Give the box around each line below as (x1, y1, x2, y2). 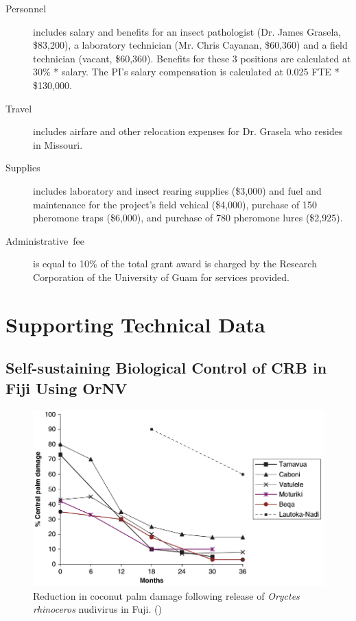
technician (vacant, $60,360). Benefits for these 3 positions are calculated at (33, 51, 351, 65)
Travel (5, 101, 32, 115)
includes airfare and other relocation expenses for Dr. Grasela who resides (33, 124, 343, 138)
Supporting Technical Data (5, 310, 265, 338)
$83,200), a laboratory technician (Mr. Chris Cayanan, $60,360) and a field (33, 38, 348, 52)
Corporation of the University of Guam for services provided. (33, 269, 289, 284)
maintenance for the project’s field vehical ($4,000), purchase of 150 (33, 197, 318, 211)
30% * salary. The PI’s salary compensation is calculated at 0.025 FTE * (33, 64, 340, 79)
